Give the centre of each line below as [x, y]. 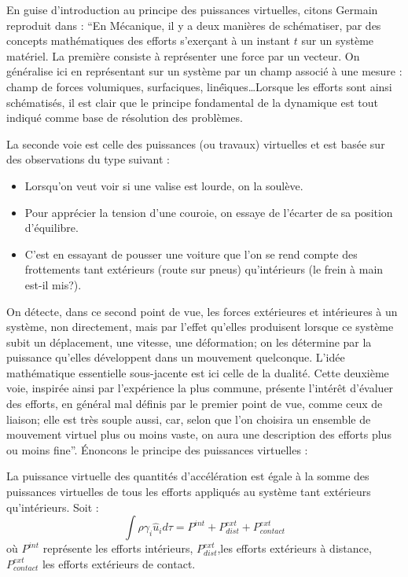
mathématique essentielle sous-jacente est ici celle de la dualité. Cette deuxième [198, 372]
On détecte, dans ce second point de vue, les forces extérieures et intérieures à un [202, 311]
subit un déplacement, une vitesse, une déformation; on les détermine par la [189, 342]
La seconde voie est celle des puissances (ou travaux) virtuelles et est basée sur [196, 143]
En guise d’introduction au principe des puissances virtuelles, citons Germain [192, 9]
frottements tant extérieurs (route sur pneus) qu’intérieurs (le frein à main [204, 269]
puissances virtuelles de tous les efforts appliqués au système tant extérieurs [189, 492]
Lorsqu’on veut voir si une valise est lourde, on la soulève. [164, 185]
